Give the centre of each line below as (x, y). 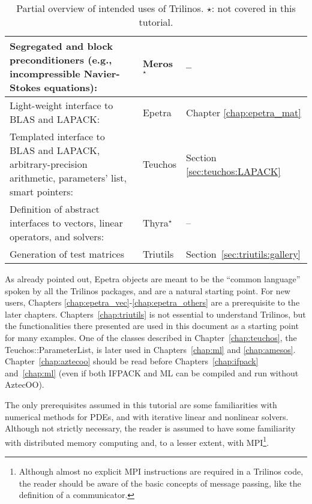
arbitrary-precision (49, 164)
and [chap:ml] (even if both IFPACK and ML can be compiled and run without (152, 372)
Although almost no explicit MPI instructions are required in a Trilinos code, (161, 471)
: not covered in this (253, 8)
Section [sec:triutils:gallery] (244, 254)
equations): (71, 87)
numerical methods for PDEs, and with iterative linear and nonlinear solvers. (147, 416)
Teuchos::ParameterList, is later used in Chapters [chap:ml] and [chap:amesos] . (150, 349)
